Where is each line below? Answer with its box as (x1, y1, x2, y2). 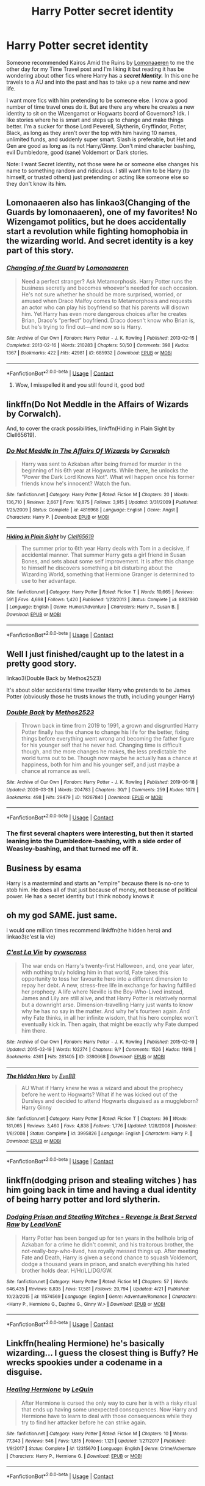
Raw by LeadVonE (6, 1220, 62, 1229)
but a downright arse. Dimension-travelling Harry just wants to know (21, 1001, 193, 1008)
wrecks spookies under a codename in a (6, 1358, 163, 1368)
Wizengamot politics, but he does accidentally (6, 217, 187, 227)
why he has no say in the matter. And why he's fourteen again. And (21, 1007, 190, 1015)
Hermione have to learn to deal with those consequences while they (21, 1412, 193, 1419)
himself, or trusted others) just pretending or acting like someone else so (6, 173, 189, 181)
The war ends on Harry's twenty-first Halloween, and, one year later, (21, 962, 194, 969)
